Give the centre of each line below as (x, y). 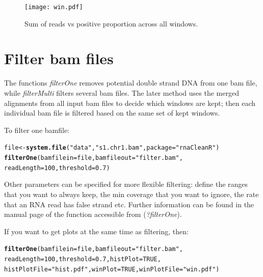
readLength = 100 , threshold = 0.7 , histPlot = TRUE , (83, 259)
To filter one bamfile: (37, 130)
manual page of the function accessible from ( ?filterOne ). (93, 214)
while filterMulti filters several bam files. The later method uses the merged (122, 92)
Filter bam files (59, 58)
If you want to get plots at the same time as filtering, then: (96, 231)
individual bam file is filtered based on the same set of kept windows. (112, 113)
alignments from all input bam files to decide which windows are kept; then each (130, 103)
